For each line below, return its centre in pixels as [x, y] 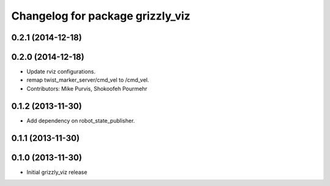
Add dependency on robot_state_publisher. [81, 120]
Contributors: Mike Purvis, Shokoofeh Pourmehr [87, 88]
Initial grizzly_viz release [57, 172]
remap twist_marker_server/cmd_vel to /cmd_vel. [88, 80]
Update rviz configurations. [61, 72]
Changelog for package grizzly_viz [101, 16]
